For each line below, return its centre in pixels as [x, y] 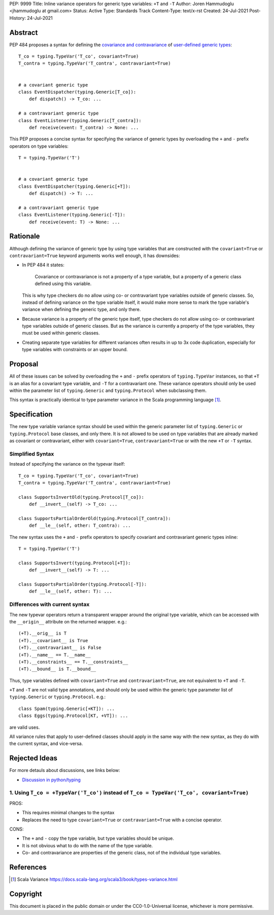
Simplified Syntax [32, 454]
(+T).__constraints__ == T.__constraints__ [73, 662]
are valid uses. [25, 727]
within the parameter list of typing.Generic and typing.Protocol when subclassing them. [108, 390]
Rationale [25, 236]
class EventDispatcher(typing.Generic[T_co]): [77, 92]
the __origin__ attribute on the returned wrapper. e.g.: [68, 621]
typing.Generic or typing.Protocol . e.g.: [58, 697]
